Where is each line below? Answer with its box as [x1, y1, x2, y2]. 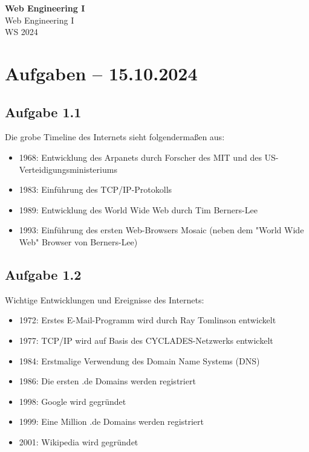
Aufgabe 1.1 [5, 102, 82, 121]
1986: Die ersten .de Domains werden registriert [19, 375, 196, 387]
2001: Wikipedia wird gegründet [19, 435, 138, 448]
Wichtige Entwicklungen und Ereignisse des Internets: [5, 293, 204, 306]
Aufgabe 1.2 [5, 265, 82, 283]
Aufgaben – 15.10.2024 [5, 60, 198, 85]
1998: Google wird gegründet [19, 395, 126, 407]
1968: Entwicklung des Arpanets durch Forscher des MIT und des [19, 150, 262, 163]
